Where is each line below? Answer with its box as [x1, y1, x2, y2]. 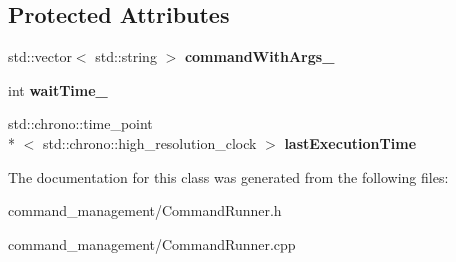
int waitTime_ [8, 79, 108, 100]
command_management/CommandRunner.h [8, 200, 282, 221]
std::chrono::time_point [8, 113, 153, 134]
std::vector [8, 46, 72, 67]
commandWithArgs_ [184, 46, 335, 67]
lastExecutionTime [284, 132, 417, 153]
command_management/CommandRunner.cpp [8, 233, 296, 254]
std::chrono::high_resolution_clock [42, 132, 257, 153]
